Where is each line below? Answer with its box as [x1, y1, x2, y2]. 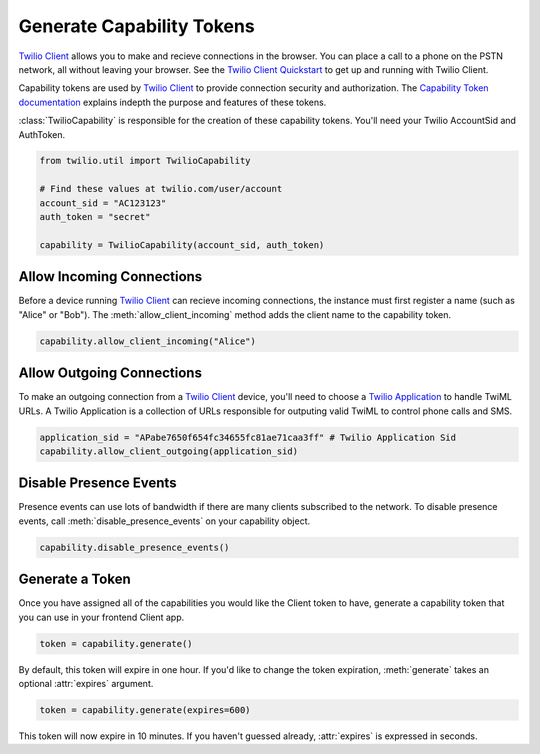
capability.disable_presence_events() [39, 541, 230, 553]
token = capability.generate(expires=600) [39, 705, 251, 716]
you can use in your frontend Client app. [18, 611, 185, 623]
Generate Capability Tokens [18, 15, 255, 37]
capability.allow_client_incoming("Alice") [39, 335, 257, 347]
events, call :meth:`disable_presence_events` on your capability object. [18, 515, 311, 527]
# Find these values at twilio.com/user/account [39, 183, 283, 195]
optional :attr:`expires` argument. [18, 678, 154, 690]
